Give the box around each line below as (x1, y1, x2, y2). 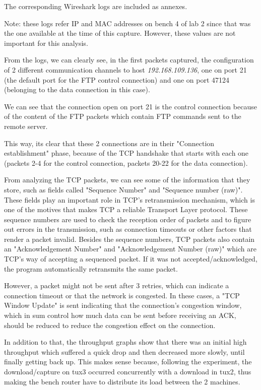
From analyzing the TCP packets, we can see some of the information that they (4, 174, 250, 185)
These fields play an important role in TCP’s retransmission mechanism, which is (4, 194, 255, 205)
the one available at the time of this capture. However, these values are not (4, 28, 236, 38)
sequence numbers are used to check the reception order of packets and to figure (4, 214, 251, 224)
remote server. (4, 120, 48, 131)
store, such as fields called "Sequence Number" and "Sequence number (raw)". (4, 184, 243, 194)
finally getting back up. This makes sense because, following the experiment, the (4, 356, 252, 367)
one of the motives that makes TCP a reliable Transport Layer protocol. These (4, 204, 248, 215)
